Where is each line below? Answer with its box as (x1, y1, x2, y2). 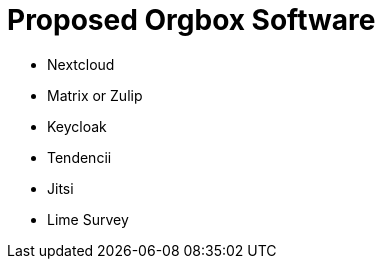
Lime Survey (47, 210, 129, 228)
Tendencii (47, 148, 112, 166)
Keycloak (47, 117, 107, 135)
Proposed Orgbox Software (7, 3, 376, 37)
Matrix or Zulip (47, 86, 143, 104)
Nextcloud (47, 55, 115, 73)
